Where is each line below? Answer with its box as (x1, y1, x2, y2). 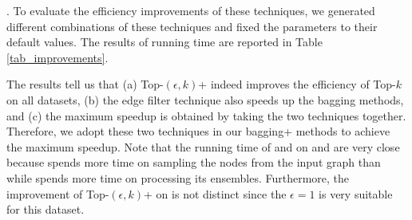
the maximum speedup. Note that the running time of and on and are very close (6, 138, 400, 155)
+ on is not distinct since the (144, 185, 287, 202)
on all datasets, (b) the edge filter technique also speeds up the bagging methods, (6, 91, 404, 108)
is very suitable (319, 185, 393, 202)
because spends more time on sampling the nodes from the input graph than (6, 154, 381, 171)
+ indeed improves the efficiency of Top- (198, 76, 396, 92)
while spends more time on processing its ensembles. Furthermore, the (6, 169, 350, 186)
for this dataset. (6, 201, 85, 218)
